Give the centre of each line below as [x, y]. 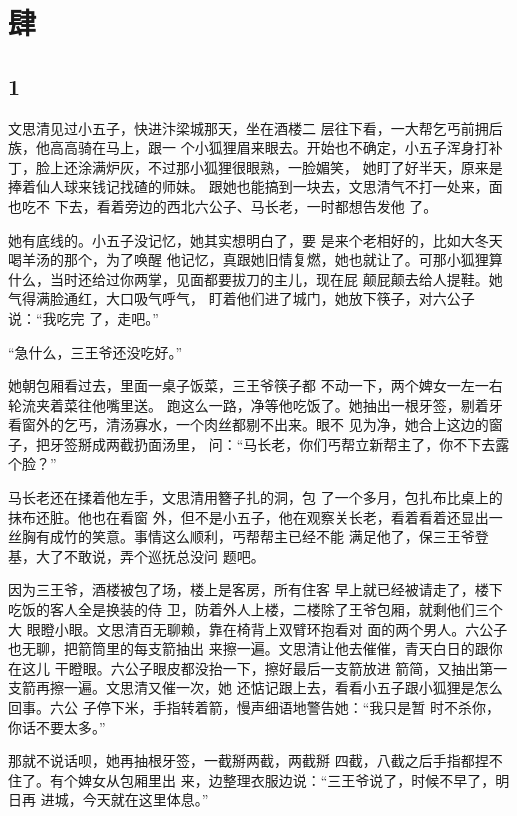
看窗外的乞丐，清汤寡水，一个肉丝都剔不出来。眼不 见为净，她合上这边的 [248, 424]
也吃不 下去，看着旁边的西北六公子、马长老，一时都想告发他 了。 [223, 205]
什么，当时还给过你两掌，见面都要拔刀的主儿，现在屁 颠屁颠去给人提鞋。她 [255, 278]
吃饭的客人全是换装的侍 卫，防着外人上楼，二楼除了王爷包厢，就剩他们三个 [255, 609]
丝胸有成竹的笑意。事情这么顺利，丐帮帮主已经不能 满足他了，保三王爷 [241, 536]
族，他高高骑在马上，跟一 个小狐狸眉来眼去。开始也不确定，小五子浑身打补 [255, 147]
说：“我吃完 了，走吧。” [83, 317]
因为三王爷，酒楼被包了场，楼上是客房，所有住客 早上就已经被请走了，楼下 [255, 589]
